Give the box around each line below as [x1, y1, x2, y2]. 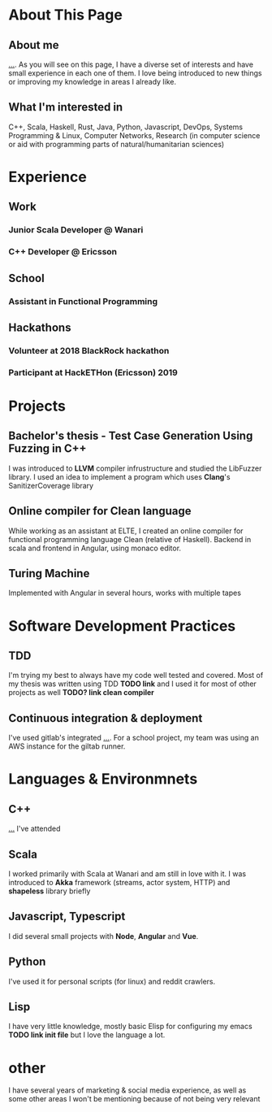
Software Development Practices [8, 616, 236, 635]
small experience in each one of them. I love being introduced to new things [8, 68, 262, 78]
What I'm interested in [8, 100, 123, 115]
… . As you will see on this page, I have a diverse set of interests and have [8, 59, 254, 69]
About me [8, 38, 59, 52]
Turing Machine [8, 567, 90, 580]
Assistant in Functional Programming [8, 295, 158, 306]
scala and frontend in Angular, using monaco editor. [8, 543, 181, 553]
